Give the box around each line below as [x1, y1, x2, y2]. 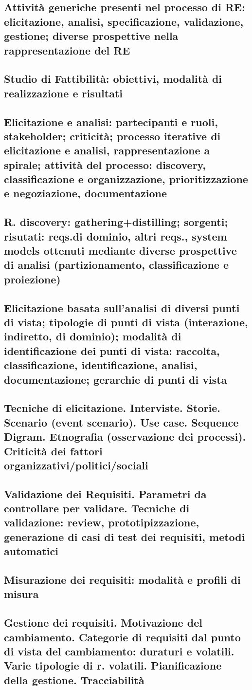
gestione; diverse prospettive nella [4, 28, 179, 43]
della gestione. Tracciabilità [4, 672, 144, 687]
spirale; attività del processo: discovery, [4, 157, 206, 172]
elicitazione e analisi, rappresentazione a [4, 143, 210, 158]
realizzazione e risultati [4, 85, 123, 100]
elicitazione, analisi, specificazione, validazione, [4, 14, 244, 29]
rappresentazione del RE [4, 42, 130, 57]
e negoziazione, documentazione [4, 186, 167, 201]
